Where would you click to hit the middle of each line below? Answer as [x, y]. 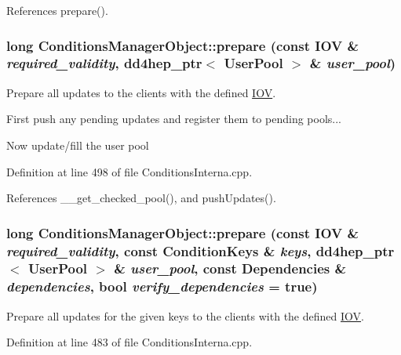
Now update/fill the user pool [78, 145]
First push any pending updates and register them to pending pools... [174, 119]
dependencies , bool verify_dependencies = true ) [162, 286]
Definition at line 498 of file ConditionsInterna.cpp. [129, 171]
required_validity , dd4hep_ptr [104, 63]
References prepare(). [57, 10]
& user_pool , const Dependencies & [230, 268]
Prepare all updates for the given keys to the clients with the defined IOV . [185, 315]
